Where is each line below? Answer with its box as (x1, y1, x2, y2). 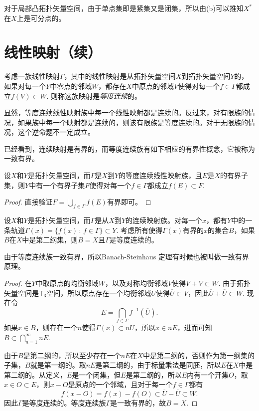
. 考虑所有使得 (116, 224, 162, 235)
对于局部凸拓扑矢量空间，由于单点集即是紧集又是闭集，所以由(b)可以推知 (4, 3, 244, 13)
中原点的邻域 (131, 80, 174, 91)
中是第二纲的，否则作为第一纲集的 (142, 350, 255, 360)
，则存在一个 (35, 322, 78, 333)
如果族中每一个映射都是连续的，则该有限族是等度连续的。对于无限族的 (17, 117, 248, 127)
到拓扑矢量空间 (181, 71, 231, 81)
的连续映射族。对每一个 (126, 215, 203, 225)
